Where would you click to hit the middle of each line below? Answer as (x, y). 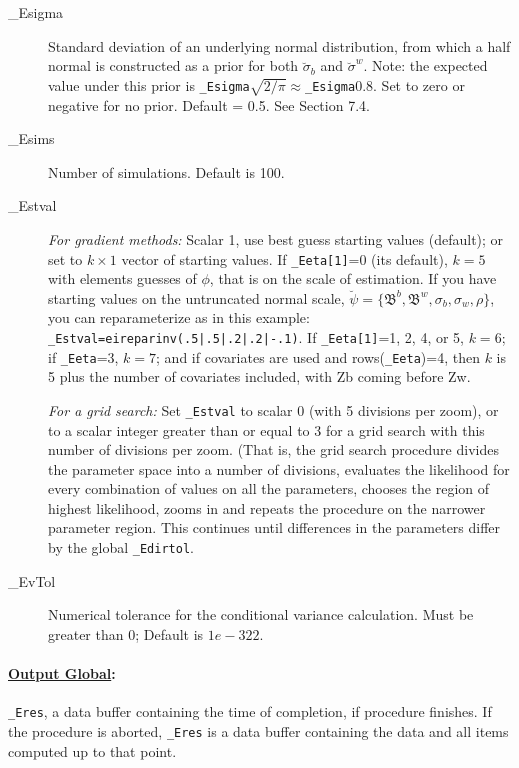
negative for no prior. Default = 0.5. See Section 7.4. (209, 104)
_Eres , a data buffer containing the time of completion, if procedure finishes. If (250, 711)
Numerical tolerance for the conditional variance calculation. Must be (261, 614)
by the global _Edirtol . (121, 547)
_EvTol (32, 580)
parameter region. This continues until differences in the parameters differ (274, 527)
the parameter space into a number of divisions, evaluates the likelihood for (279, 468)
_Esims (31, 138)
